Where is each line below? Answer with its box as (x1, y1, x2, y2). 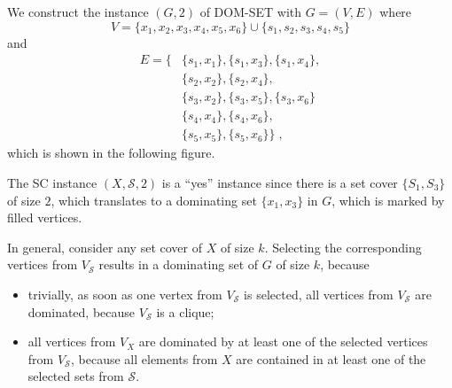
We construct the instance (7, 3, 149, 20)
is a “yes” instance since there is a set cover (161, 173, 398, 191)
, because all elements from (70, 349, 218, 368)
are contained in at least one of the (236, 349, 426, 368)
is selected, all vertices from (244, 284, 394, 303)
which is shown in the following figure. (7, 144, 215, 162)
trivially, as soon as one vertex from (27, 284, 222, 303)
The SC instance (7, 173, 97, 191)
